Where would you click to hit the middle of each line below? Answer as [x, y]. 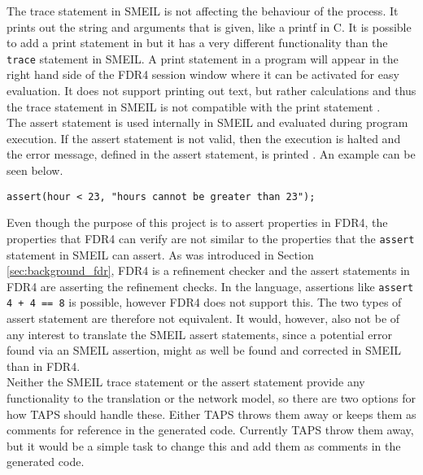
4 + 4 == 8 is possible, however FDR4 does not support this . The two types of [204, 302]
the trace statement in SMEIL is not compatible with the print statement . [194, 106]
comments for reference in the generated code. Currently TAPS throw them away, [210, 430]
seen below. [35, 170]
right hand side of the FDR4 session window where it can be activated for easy [203, 74]
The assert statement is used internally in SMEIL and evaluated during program [207, 122]
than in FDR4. [44, 366]
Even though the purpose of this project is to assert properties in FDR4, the [197, 222]
